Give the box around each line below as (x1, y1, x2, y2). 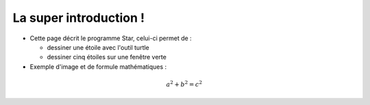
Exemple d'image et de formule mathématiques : (29, 62, 167, 71)
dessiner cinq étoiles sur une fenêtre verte (47, 53, 167, 61)
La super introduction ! (12, 10, 145, 25)
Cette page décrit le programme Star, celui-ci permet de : (29, 34, 192, 42)
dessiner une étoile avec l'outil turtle (47, 43, 150, 51)
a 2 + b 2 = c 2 (166, 79, 202, 88)
